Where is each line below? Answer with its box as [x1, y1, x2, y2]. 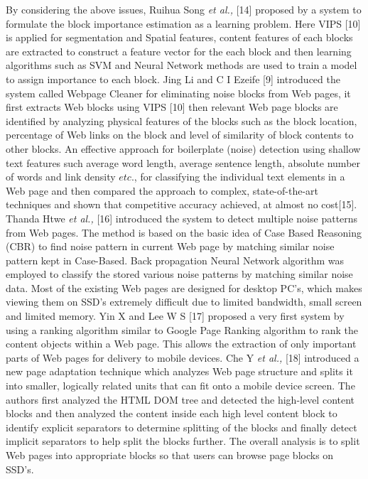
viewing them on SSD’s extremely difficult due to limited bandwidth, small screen [6, 294, 362, 309]
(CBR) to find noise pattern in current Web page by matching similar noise [6, 239, 335, 254]
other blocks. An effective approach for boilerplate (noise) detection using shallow [6, 141, 361, 156]
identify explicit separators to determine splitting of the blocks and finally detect [6, 419, 357, 434]
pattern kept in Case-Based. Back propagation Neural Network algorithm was [6, 252, 345, 267]
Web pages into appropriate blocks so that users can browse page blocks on [6, 448, 334, 462]
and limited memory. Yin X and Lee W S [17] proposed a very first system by [6, 308, 345, 323]
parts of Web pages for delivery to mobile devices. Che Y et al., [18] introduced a [6, 350, 359, 365]
